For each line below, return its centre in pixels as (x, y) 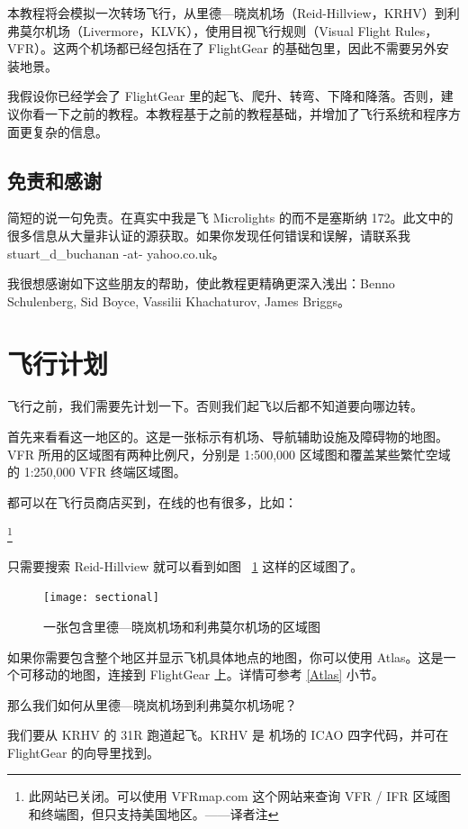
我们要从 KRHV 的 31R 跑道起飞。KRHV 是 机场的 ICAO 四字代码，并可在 (228, 735)
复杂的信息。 (70, 131)
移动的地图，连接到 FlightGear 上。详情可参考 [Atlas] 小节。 (208, 674)
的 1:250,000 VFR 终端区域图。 (97, 472)
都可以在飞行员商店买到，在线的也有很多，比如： (152, 501)
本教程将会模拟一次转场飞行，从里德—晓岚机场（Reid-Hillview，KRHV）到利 (234, 13)
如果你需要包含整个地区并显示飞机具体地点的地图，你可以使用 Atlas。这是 (225, 656)
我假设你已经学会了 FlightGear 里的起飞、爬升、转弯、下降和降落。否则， (224, 96)
